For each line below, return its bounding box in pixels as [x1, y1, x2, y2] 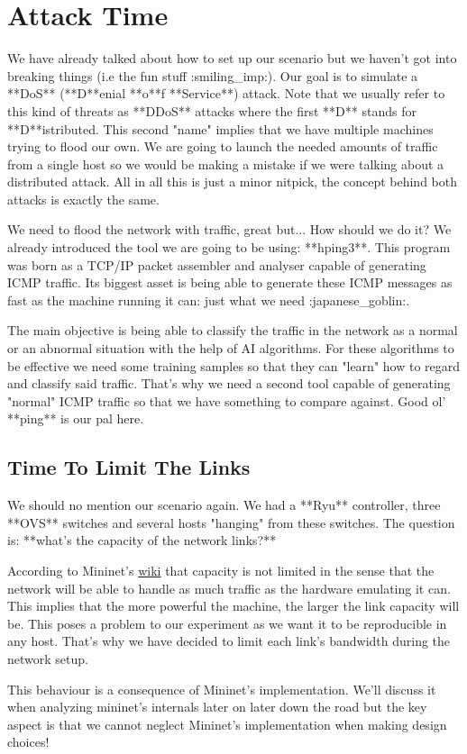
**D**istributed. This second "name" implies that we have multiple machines [7, 119, 434, 138]
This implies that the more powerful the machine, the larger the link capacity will [7, 596, 460, 615]
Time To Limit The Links [7, 453, 251, 481]
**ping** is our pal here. [7, 409, 144, 428]
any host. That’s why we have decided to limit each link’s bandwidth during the [7, 631, 451, 650]
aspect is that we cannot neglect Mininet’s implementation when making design [7, 714, 447, 733]
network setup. [7, 649, 88, 668]
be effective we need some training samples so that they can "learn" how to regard [7, 356, 461, 375]
